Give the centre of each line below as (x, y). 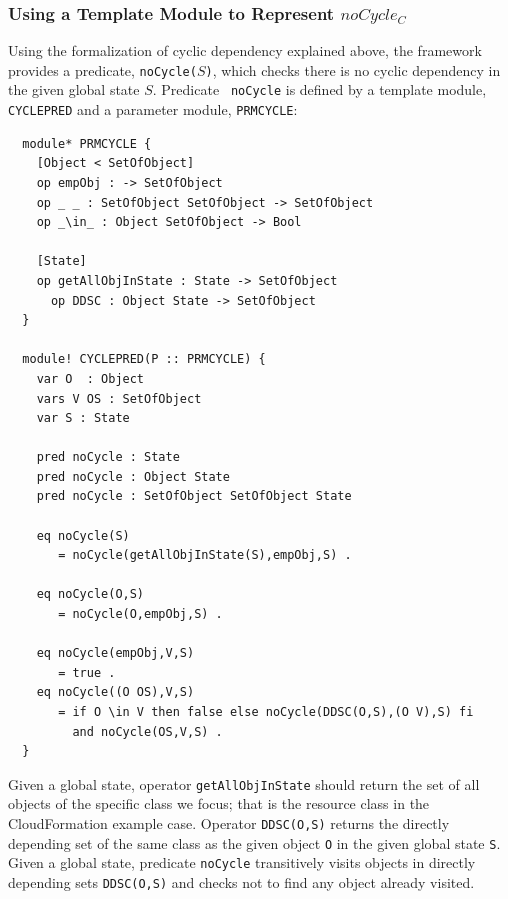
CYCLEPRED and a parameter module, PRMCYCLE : (153, 109)
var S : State (83, 418)
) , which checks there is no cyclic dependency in (353, 69)
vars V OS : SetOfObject (119, 398)
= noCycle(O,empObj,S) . (140, 614)
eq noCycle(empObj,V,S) (115, 653)
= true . (87, 672)
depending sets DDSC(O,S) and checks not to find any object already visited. (241, 882)
